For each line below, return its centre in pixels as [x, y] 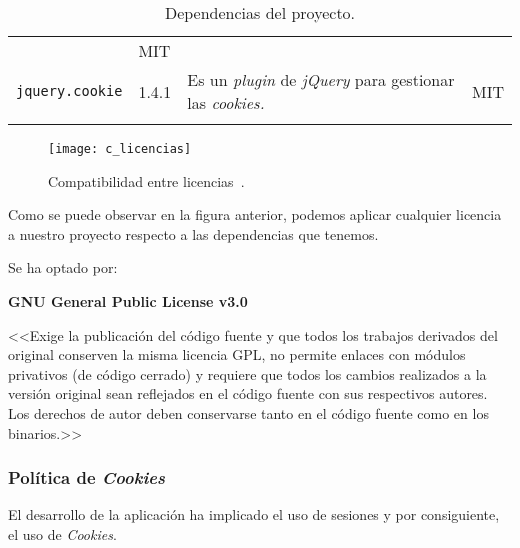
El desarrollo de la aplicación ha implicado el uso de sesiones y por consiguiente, [254, 514]
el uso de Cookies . [62, 534]
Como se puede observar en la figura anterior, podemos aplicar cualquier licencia [255, 214]
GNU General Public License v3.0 [128, 301]
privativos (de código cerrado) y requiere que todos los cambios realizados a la [247, 373]
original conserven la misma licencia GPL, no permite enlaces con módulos [237, 354]
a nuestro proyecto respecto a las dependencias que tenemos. [193, 233]
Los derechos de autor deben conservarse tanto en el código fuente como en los [248, 413]
